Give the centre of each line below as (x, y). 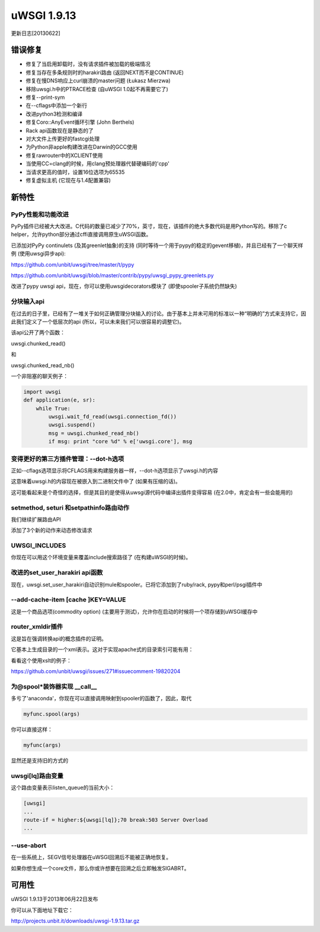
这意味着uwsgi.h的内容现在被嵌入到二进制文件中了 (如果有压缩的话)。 (96, 481)
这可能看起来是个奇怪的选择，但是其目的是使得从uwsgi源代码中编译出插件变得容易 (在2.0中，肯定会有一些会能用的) (152, 492)
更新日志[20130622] (36, 33)
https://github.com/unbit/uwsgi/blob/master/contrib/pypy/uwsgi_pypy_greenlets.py (112, 276)
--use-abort (29, 845)
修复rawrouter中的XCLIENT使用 (64, 155)
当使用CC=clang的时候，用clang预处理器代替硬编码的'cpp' (98, 164)
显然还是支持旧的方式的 (39, 761)
